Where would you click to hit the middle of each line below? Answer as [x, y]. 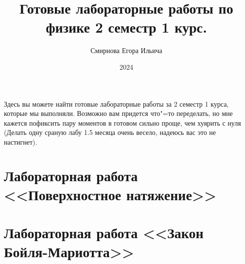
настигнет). [21, 141]
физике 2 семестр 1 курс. [126, 27]
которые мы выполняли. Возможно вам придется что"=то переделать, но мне [118, 113]
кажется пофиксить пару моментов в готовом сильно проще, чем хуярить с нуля [122, 123]
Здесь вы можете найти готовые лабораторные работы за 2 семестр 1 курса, [116, 104]
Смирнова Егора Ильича [126, 50]
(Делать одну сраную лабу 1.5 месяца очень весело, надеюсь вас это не [110, 132]
